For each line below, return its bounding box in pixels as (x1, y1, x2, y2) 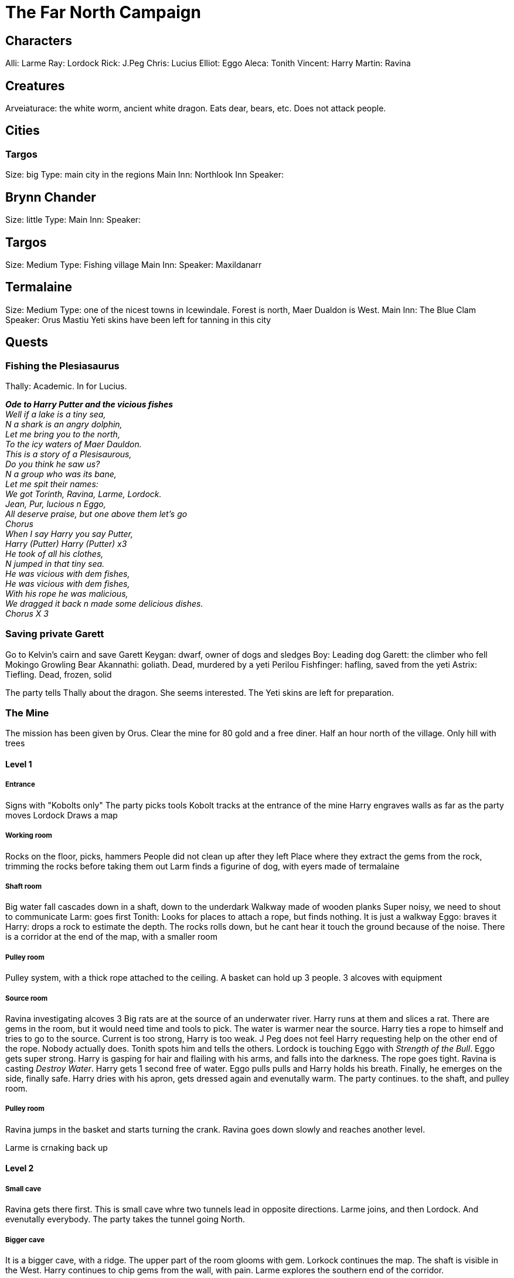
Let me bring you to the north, (5, 429, 120, 439)
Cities (5, 123, 40, 138)
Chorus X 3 (5, 608, 49, 618)
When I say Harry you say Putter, (5, 528, 133, 539)
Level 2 (5, 1163, 34, 1174)
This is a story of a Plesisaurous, (5, 448, 132, 459)
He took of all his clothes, (5, 548, 104, 559)
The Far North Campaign (5, 2, 201, 22)
